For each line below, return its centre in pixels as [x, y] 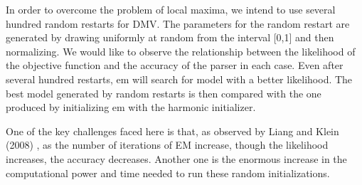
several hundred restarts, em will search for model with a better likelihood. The [179, 79]
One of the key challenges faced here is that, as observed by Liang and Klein [172, 131]
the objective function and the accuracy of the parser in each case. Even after [175, 65]
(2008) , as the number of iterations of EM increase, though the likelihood [167, 145]
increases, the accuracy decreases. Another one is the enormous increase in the [176, 158]
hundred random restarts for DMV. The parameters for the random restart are [178, 23]
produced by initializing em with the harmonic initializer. [131, 107]
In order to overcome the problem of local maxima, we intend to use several [171, 9]
